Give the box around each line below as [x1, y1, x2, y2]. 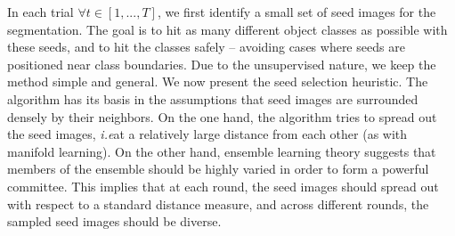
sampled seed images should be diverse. [7, 212, 222, 231]
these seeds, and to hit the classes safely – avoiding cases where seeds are [7, 37, 405, 56]
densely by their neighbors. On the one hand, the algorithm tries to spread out [7, 107, 437, 126]
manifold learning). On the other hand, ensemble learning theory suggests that [7, 142, 436, 160]
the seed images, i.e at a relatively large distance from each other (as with [7, 125, 408, 143]
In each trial [7, 3, 74, 20]
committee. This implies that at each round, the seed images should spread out [7, 176, 439, 195]
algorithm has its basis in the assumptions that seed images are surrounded [7, 89, 418, 108]
